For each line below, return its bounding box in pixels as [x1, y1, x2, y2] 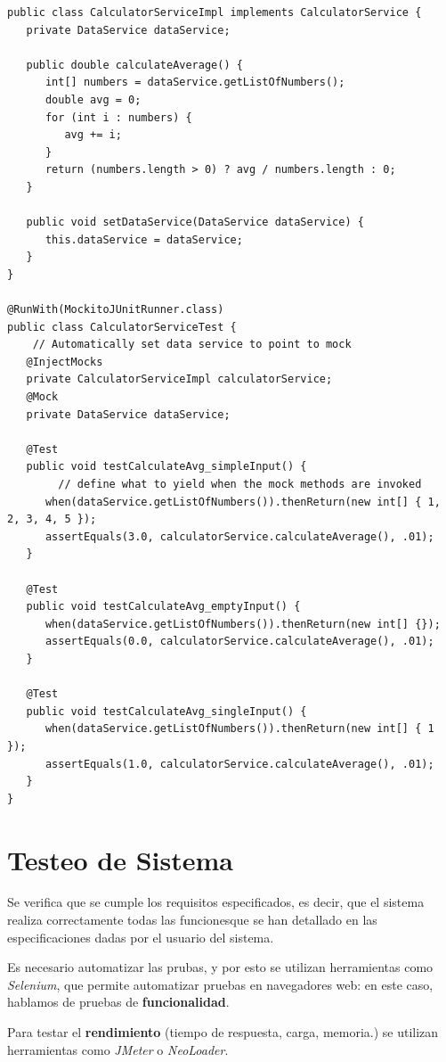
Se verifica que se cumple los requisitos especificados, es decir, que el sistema [7, 893, 425, 911]
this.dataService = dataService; [45, 233, 243, 246]
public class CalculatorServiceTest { [7, 320, 237, 333]
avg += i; [64, 128, 122, 142]
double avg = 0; [45, 93, 142, 106]
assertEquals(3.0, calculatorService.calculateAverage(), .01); [45, 530, 434, 543]
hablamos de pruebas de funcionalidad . [7, 992, 230, 1011]
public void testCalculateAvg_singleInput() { [26, 704, 307, 718]
